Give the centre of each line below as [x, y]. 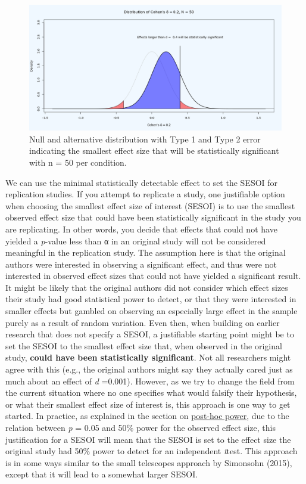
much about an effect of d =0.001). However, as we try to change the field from [150, 381]
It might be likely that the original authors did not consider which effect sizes [147, 287]
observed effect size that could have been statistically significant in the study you [153, 217]
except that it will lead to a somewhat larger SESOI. [102, 474]
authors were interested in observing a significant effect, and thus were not [141, 264]
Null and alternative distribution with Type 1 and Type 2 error [145, 139]
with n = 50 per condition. [78, 162]
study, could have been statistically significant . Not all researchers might [148, 357]
